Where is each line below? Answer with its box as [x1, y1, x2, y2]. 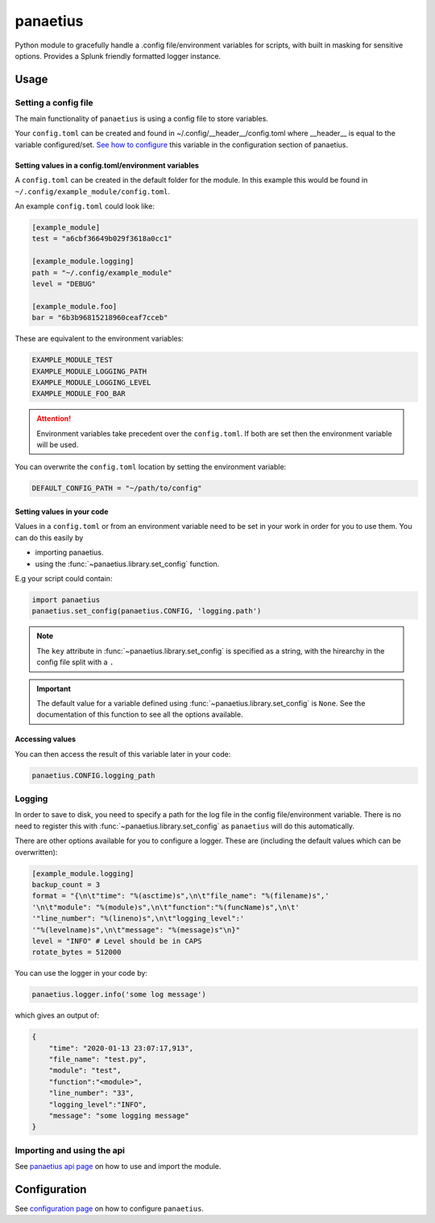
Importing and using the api [14, 1144, 125, 1155]
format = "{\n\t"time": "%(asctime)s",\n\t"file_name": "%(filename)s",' [31, 891, 329, 901]
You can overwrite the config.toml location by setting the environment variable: [14, 462, 287, 472]
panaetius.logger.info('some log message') [31, 990, 207, 999]
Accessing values [14, 734, 77, 744]
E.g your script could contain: [14, 573, 113, 583]
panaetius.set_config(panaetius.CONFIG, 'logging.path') [31, 606, 262, 616]
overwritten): [14, 847, 58, 857]
